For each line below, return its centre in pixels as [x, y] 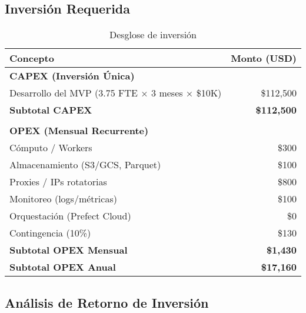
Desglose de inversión [153, 35]
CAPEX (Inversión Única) [72, 76]
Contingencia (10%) [50, 233]
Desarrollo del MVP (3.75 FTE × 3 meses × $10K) [116, 93]
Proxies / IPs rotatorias [58, 182]
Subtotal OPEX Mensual [69, 250]
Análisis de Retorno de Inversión [107, 302]
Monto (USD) [264, 58]
